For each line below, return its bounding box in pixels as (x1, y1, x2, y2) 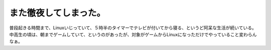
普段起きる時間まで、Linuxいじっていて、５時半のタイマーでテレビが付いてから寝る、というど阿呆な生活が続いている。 (9, 25, 257, 31)
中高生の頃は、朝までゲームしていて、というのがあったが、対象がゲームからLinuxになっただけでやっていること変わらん (9, 31, 257, 37)
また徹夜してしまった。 (9, 7, 106, 18)
